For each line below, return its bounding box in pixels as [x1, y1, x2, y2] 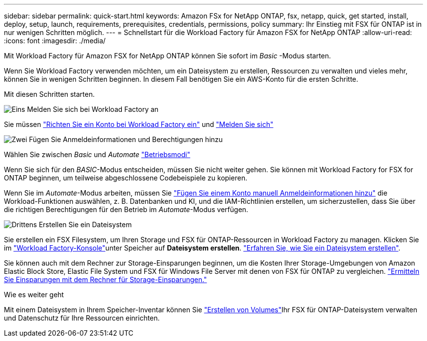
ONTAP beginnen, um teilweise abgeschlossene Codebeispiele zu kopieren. [4, 174, 248, 182]
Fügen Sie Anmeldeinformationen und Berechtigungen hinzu [29, 135, 223, 144]
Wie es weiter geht [4, 290, 64, 299]
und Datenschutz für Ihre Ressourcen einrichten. [4, 314, 160, 322]
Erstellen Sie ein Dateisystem [39, 220, 132, 229]
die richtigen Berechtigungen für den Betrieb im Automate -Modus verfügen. [4, 205, 249, 214]
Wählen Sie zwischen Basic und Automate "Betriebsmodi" [4, 150, 191, 159]
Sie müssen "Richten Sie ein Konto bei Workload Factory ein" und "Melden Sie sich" [4, 120, 273, 128]
